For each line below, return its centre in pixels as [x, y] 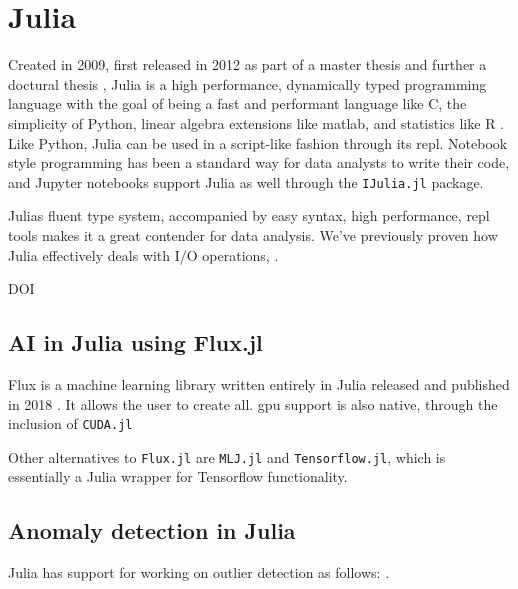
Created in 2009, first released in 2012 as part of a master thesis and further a [247, 64]
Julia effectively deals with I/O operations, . [143, 254]
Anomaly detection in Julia [152, 530]
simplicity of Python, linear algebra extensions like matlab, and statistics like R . [256, 122]
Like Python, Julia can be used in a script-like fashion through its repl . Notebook [258, 142]
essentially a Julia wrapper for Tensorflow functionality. [178, 476]
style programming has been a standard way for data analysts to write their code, [259, 162]
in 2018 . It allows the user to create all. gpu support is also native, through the [253, 403]
